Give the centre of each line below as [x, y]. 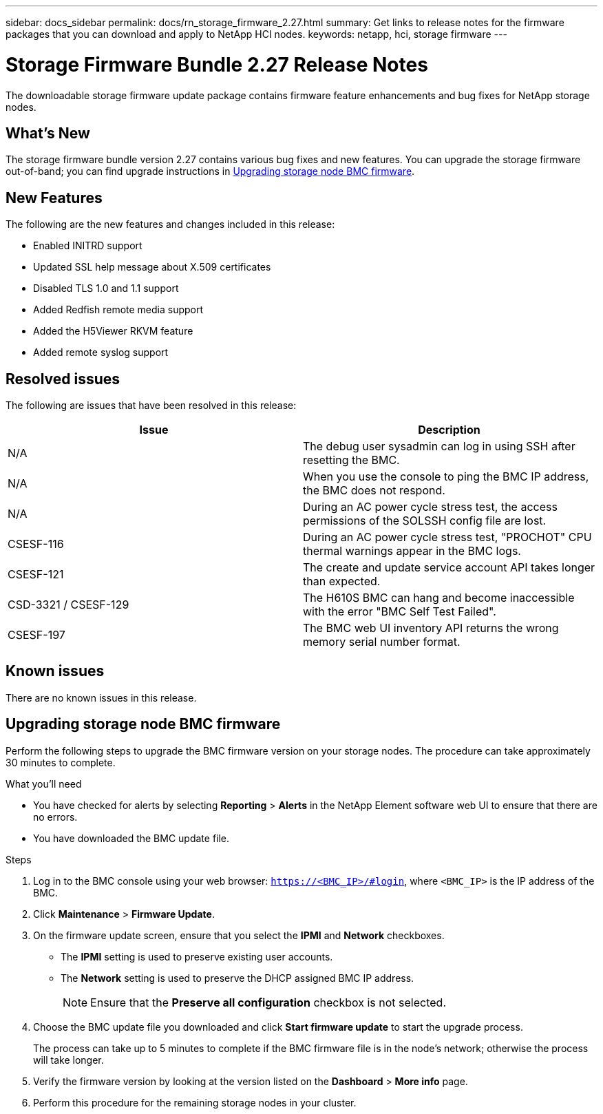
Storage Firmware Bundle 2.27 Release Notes [217, 64]
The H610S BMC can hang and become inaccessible [439, 598]
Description [449, 430]
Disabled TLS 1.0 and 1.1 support [106, 288]
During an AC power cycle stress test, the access [430, 507]
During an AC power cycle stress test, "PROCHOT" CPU [447, 537]
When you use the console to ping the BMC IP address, [446, 477]
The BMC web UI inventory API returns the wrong [431, 628]
